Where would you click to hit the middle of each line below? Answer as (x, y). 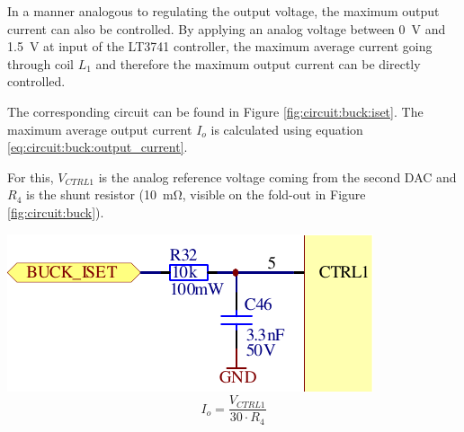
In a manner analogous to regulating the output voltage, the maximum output (223, 11)
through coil (40, 63)
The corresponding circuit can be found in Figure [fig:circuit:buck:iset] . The (215, 111)
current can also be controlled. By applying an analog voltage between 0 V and (227, 28)
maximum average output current (100, 129)
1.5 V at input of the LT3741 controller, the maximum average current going (220, 46)
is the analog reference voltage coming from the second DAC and (277, 176)
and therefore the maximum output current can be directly (258, 63)
